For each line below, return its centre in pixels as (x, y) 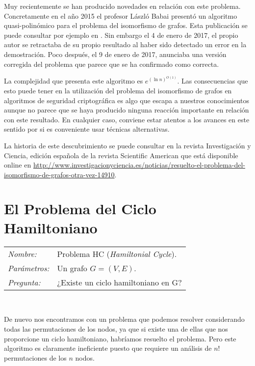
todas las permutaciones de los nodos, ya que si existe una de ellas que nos (116, 328)
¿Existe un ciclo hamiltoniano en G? (119, 282)
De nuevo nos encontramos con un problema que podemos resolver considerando (124, 319)
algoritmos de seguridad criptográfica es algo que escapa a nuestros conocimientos (127, 100)
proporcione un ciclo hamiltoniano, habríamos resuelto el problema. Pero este (120, 338)
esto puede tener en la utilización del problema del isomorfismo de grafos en (118, 91)
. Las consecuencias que (213, 81)
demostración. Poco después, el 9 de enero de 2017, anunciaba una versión (115, 54)
